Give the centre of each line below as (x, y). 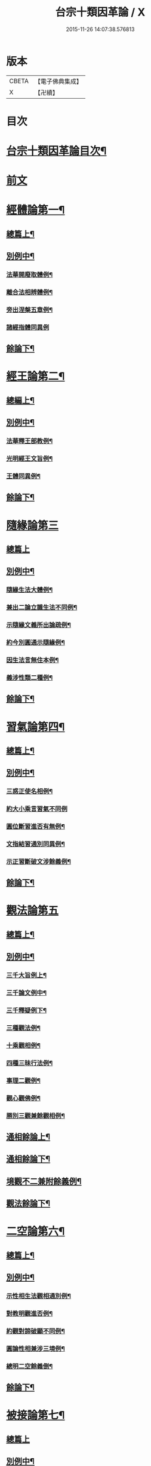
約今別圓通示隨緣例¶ (36, 642)
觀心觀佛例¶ (23, 1098)
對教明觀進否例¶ (30, 1313)
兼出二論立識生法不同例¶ (42, 608)
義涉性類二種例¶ (30, 678)
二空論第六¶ (36, 1231)
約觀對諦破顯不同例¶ (36, 1331)
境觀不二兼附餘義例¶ (44, 1181)
